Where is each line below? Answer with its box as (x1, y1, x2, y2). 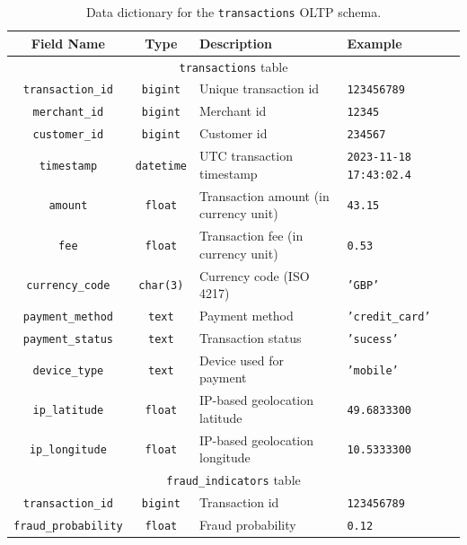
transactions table (179, 57, 288, 75)
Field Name (31, 33, 105, 52)
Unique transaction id (198, 79, 320, 98)
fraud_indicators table (166, 470, 301, 489)
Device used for (198, 350, 285, 369)
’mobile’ (347, 364, 399, 377)
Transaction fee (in (198, 226, 304, 245)
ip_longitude (29, 444, 107, 457)
